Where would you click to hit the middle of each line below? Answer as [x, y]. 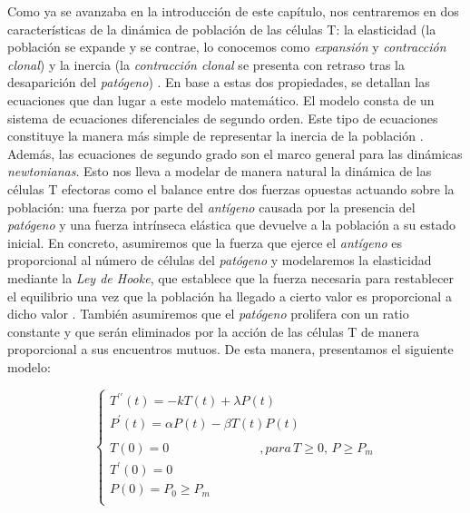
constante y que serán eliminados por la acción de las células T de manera [213, 331]
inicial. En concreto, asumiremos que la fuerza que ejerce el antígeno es [205, 242]
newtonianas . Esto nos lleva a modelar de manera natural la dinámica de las [220, 171]
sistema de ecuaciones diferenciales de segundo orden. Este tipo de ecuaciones [223, 118]
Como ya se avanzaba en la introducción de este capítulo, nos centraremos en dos [233, 11]
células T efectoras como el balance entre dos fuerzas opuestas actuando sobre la [231, 188]
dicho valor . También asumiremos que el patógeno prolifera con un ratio [208, 314]
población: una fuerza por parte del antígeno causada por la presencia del [211, 207]
